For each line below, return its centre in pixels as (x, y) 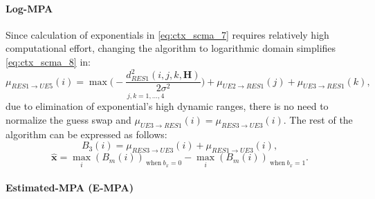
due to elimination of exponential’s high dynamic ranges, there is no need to (167, 106)
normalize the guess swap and (68, 119)
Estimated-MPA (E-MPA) (70, 188)
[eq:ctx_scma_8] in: (48, 61)
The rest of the (321, 119)
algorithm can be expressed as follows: (86, 134)
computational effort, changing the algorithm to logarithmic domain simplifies (171, 48)
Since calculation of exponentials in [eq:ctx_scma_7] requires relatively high (167, 34)
